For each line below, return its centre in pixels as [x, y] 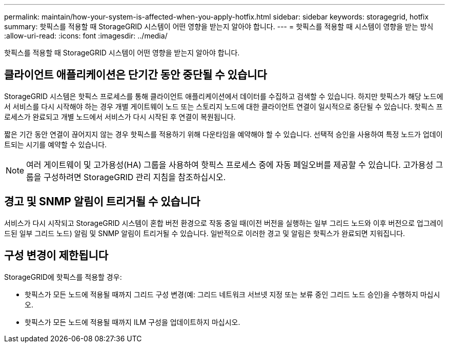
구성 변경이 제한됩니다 [56, 256]
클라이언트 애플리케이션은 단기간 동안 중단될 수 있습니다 [136, 75]
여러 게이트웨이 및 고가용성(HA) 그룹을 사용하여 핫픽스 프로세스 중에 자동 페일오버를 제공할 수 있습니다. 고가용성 [230, 165]
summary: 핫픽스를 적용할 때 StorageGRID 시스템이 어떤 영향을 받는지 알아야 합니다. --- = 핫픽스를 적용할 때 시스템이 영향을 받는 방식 [219, 26]
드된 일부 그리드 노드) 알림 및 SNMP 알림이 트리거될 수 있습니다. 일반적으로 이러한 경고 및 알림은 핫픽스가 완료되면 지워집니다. [205, 233]
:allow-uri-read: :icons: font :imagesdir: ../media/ [86, 36]
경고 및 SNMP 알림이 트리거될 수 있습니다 [102, 202]
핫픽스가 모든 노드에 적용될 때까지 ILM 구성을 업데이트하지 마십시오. [132, 322]
